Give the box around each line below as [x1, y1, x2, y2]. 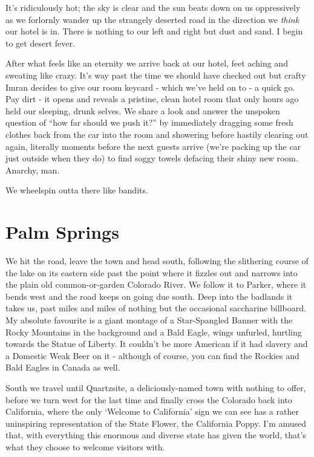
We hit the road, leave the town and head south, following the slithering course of [5, 254, 309, 267]
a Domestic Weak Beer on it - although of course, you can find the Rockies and [5, 349, 299, 361]
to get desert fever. [5, 36, 75, 49]
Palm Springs [5, 219, 119, 244]
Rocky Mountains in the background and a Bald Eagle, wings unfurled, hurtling [5, 325, 302, 338]
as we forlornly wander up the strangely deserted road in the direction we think [5, 13, 299, 25]
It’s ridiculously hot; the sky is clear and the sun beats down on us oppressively [5, 1, 301, 13]
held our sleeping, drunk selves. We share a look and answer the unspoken [5, 104, 280, 117]
